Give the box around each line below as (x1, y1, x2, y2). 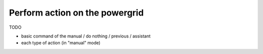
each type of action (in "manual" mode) (21, 40, 101, 46)
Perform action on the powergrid (9, 7, 144, 18)
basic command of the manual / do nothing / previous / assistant (21, 33, 151, 39)
